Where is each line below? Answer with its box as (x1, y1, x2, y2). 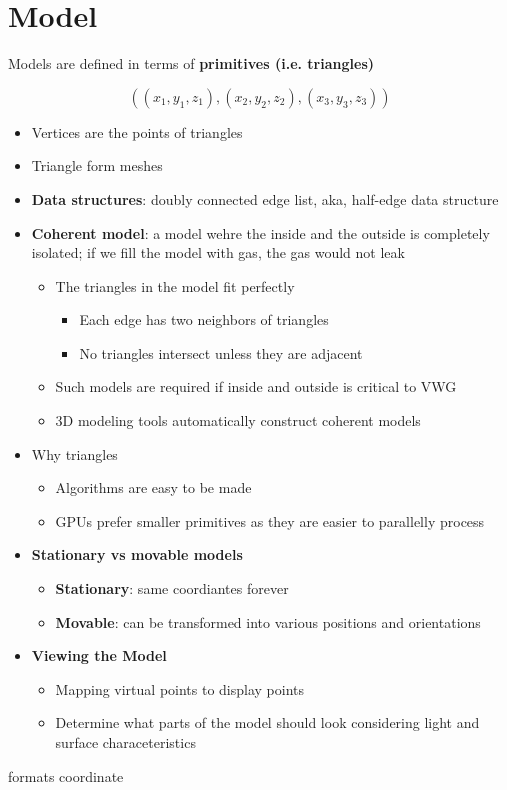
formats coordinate (8, 765, 124, 786)
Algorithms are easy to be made (55, 477, 252, 498)
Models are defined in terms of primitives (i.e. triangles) (8, 53, 375, 74)
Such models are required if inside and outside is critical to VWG (55, 376, 457, 397)
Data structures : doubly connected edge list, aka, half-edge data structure (31, 188, 499, 209)
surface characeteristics (55, 732, 196, 752)
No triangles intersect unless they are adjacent (79, 342, 363, 363)
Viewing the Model (31, 645, 167, 666)
